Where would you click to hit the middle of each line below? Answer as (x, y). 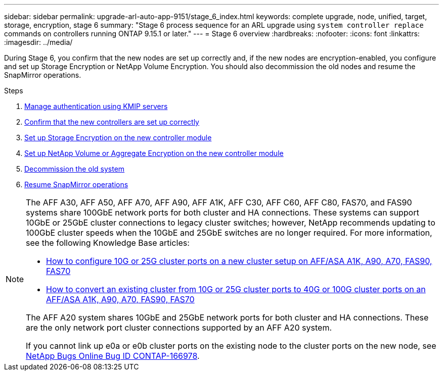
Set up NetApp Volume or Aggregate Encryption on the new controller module (154, 153)
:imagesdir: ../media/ (38, 42)
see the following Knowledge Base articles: (108, 243)
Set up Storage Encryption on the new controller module (118, 138)
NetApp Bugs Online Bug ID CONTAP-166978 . (113, 356)
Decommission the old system (75, 169)
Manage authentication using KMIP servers (96, 106)
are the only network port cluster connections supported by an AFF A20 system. (179, 328)
